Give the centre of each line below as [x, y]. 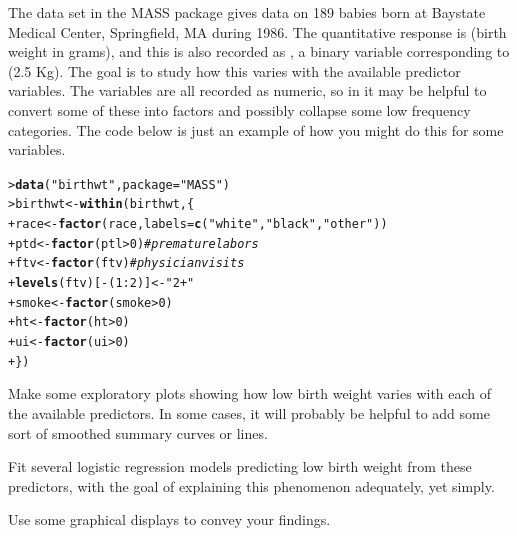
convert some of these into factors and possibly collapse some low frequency [239, 109]
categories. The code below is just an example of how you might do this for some [256, 129]
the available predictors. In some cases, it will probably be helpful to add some [249, 412]
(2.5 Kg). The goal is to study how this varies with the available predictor [234, 70]
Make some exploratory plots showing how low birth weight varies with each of [250, 393]
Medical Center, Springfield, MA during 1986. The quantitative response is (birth [257, 31]
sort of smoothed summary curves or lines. [138, 432]
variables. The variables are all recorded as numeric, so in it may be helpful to [247, 90]
